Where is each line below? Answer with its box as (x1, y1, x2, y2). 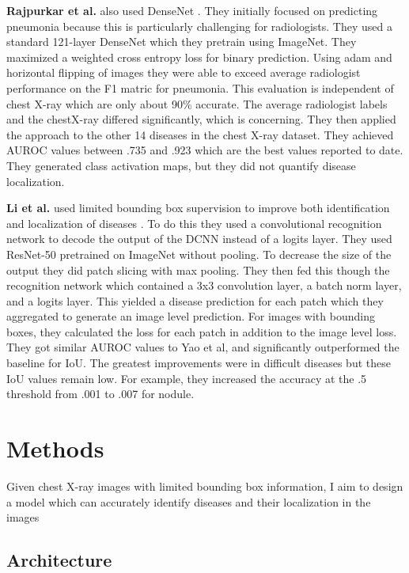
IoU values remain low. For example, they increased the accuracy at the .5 (6, 370, 367, 386)
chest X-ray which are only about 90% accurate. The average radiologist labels (6, 95, 388, 112)
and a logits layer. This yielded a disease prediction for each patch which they (6, 292, 384, 309)
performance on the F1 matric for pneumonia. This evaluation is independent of (6, 79, 394, 96)
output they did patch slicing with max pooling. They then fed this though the (6, 261, 390, 278)
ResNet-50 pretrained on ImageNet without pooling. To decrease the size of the (6, 245, 392, 262)
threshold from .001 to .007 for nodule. (6, 385, 195, 402)
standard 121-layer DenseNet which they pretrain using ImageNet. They (6, 33, 357, 50)
